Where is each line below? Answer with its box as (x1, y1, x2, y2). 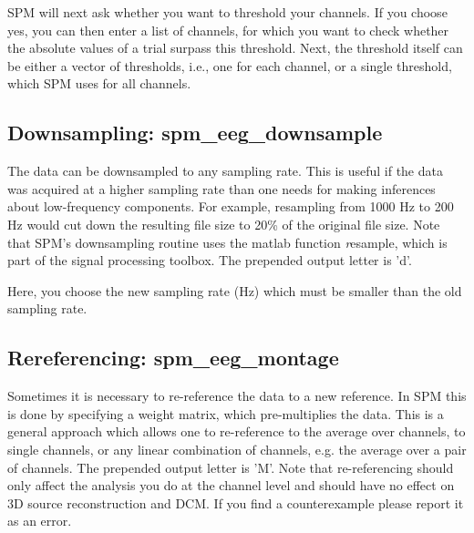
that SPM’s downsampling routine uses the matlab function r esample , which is (7, 232, 448, 251)
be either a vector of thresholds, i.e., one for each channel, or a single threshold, (7, 56, 452, 75)
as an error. (7, 511, 72, 530)
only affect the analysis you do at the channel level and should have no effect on (7, 476, 455, 495)
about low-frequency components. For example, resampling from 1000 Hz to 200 (7, 197, 454, 216)
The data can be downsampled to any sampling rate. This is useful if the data (7, 161, 443, 180)
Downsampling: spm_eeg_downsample (7, 118, 383, 147)
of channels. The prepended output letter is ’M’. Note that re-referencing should (7, 457, 454, 477)
